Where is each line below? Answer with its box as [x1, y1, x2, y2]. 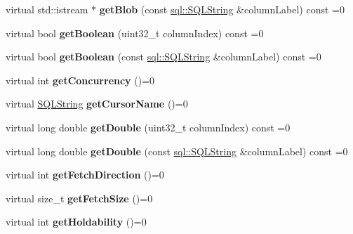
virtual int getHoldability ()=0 [6, 214, 147, 229]
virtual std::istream [6, 2, 88, 16]
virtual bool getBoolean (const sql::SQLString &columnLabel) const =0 [6, 49, 321, 64]
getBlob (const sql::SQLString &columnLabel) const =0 [99, 2, 345, 16]
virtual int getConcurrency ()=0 [6, 72, 155, 87]
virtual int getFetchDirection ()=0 [6, 167, 164, 182]
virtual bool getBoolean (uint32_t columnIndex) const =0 [6, 25, 264, 40]
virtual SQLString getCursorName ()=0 [6, 96, 188, 111]
